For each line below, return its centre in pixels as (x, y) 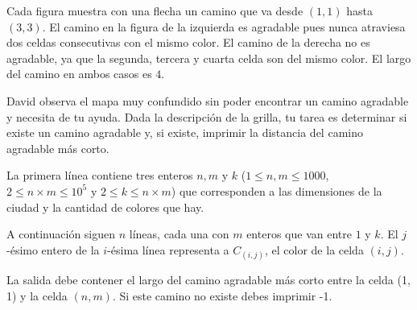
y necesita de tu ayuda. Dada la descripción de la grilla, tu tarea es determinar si (207, 116)
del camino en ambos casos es (79, 74)
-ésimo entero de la (53, 249)
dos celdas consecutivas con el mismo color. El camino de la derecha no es (188, 42)
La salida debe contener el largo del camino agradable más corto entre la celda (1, (208, 279)
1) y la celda (37, 295)
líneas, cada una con (179, 234)
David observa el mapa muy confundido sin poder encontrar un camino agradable (208, 100)
